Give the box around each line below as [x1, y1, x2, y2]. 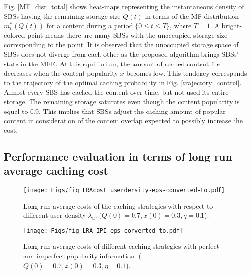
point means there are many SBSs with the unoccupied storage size [27, 30, 228, 40]
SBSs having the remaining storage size [4, 11, 121, 21]
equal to [4, 106, 28, 116]
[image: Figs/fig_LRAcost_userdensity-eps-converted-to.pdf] [23, 186, 225, 193]
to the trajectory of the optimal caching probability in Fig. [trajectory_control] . [4, 77, 242, 87]
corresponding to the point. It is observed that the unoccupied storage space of [4, 39, 239, 49]
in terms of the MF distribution [145, 11, 239, 21]
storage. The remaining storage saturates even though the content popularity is [4, 96, 240, 106]
